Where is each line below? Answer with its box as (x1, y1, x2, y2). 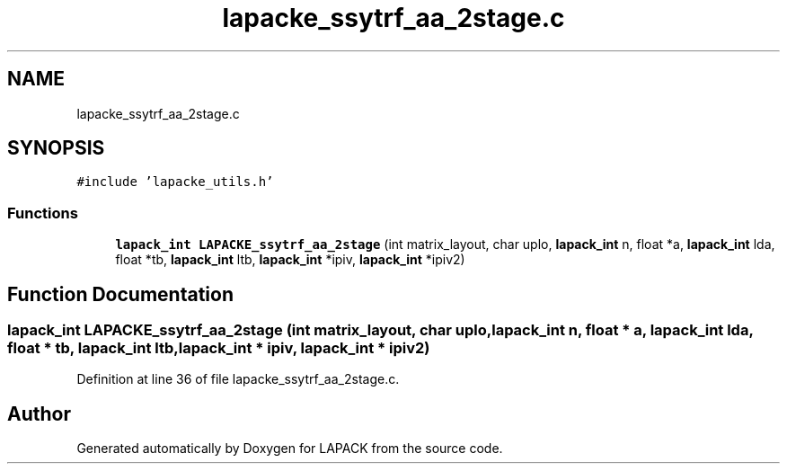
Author (7, 402, 71, 425)
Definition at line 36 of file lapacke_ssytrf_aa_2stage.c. (76, 371, 400, 387)
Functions (7, 203, 78, 222)
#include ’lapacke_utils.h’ (76, 174, 274, 190)
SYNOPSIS (7, 137, 105, 160)
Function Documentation (7, 282, 234, 306)
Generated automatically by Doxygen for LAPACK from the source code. (76, 440, 503, 457)
